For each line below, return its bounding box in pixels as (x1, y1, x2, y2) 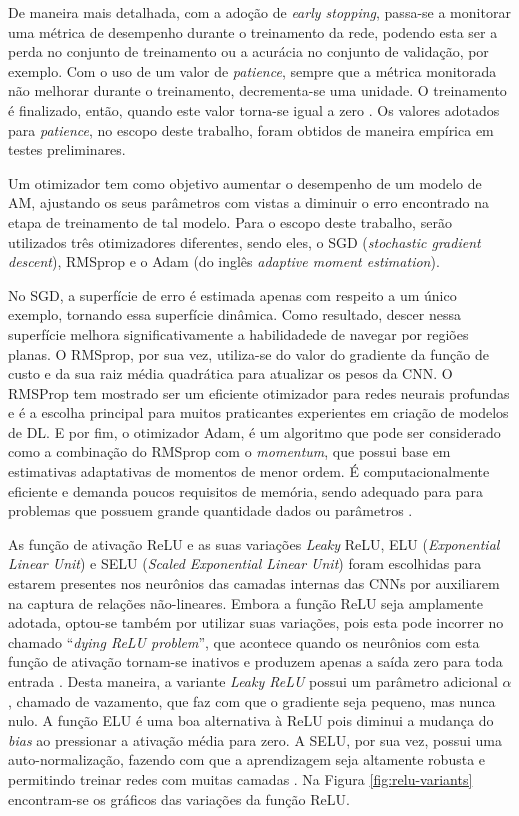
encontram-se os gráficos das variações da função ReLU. (8, 788, 350, 809)
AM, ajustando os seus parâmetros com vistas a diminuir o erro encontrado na (8, 192, 490, 213)
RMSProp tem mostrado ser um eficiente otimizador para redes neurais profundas (8, 382, 510, 403)
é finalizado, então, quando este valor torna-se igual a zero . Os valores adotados (8, 99, 500, 120)
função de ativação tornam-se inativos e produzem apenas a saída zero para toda (8, 651, 503, 672)
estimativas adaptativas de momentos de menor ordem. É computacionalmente (8, 461, 490, 482)
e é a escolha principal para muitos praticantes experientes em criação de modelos (8, 402, 509, 423)
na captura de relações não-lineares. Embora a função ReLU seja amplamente (8, 592, 483, 613)
